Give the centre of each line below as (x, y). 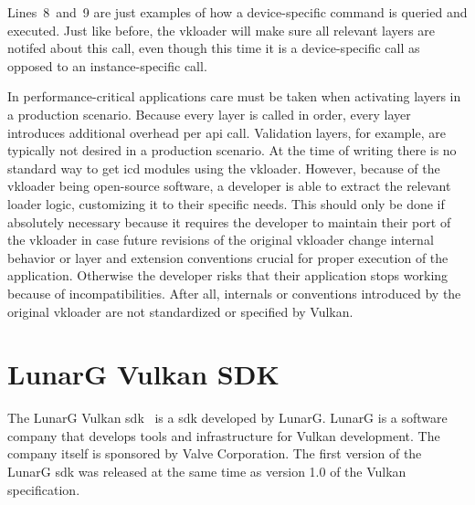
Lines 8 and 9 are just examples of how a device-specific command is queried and (237, 12)
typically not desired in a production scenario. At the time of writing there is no (232, 150)
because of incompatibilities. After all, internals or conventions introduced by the (234, 293)
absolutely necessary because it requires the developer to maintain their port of (229, 221)
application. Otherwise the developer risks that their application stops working (228, 275)
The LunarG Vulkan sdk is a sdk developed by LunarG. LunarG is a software (227, 418)
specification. (44, 489)
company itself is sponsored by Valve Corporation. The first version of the (215, 453)
